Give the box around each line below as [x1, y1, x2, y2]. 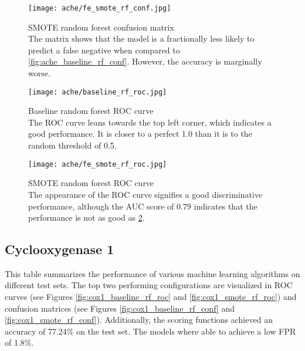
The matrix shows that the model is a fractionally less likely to [28, 32, 255, 45]
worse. [28, 67, 50, 79]
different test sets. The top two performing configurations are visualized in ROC [5, 279, 293, 291]
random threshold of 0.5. [28, 139, 117, 151]
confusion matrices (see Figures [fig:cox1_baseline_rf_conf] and [5, 302, 235, 314]
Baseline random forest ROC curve [28, 104, 154, 117]
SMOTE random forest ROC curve [28, 177, 154, 189]
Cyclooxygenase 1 [5, 240, 114, 258]
